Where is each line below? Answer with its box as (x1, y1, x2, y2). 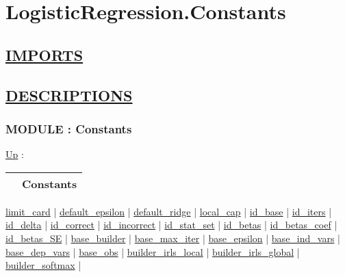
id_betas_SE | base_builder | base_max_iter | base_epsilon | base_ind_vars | (5, 230, 340, 245)
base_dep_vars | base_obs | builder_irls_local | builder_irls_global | (5, 244, 300, 259)
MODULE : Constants (5, 120, 132, 137)
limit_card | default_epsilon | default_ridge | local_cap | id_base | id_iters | (5, 204, 332, 218)
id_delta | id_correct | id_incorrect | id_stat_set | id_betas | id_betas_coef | (5, 217, 337, 232)
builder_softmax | (5, 258, 81, 272)
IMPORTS (5, 44, 84, 65)
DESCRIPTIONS (5, 84, 133, 105)
